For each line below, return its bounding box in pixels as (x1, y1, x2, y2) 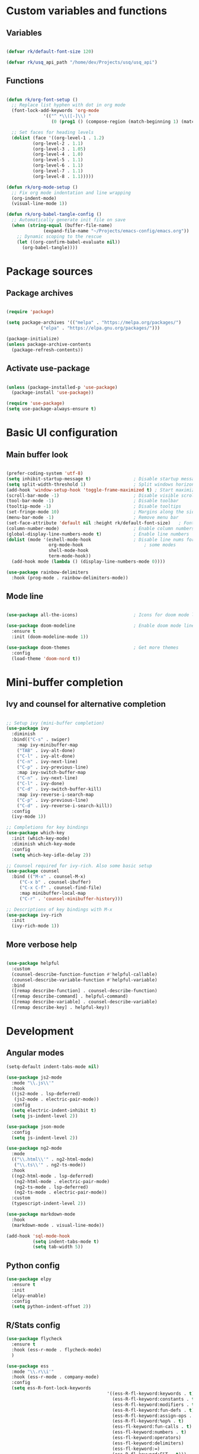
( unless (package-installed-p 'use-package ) (6, 384, 118, 390)
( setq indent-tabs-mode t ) (32, 1238, 99, 1245)
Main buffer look (6, 449, 68, 460)
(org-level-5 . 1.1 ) (32, 157, 84, 163)
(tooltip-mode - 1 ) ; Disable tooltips (6, 503, 182, 509)
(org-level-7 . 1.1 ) (32, 168, 84, 174)
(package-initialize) (6, 336, 60, 342)
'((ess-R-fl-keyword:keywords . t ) (107, 1391, 195, 1396)
